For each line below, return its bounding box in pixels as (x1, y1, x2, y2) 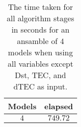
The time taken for (8, 1, 73, 12)
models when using (8, 46, 73, 58)
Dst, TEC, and (15, 69, 66, 81)
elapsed (44, 100, 73, 112)
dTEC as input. (13, 81, 68, 92)
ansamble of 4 (17, 35, 64, 46)
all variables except (7, 58, 74, 69)
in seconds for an (11, 24, 70, 35)
